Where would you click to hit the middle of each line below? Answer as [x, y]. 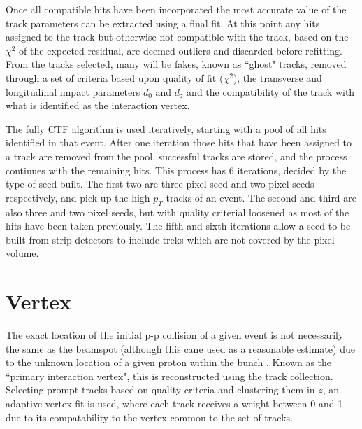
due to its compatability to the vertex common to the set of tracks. [149, 417]
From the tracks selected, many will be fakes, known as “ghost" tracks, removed [176, 64]
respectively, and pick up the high [78, 197]
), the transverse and [277, 77]
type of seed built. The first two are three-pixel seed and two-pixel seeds [160, 184]
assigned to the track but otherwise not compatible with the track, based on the [177, 37]
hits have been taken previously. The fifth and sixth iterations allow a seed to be [178, 226]
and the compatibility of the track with [271, 91]
